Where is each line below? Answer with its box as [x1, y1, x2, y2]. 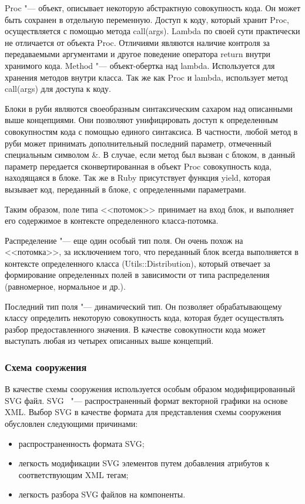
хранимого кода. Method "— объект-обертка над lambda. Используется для [5, 59, 275, 71]
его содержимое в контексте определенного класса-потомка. [5, 214, 219, 227]
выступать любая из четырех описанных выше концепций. [5, 334, 214, 347]
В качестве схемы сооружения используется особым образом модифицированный [5, 383, 296, 395]
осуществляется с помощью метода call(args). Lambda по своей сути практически [5, 25, 300, 37]
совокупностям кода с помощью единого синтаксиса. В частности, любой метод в [5, 125, 298, 137]
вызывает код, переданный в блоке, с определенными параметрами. [5, 183, 246, 195]
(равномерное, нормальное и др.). [5, 280, 126, 293]
